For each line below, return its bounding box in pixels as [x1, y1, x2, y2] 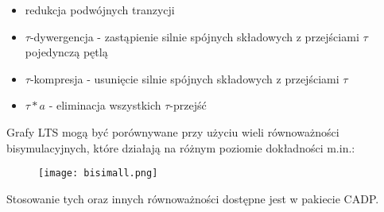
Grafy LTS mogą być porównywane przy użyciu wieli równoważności [6, 123, 339, 140]
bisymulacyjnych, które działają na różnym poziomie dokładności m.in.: [6, 139, 355, 156]
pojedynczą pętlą [25, 44, 108, 60]
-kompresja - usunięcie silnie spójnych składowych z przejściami [29, 70, 339, 87]
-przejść [169, 97, 207, 114]
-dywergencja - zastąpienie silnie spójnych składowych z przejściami [29, 28, 359, 44]
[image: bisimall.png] [38, 168, 158, 179]
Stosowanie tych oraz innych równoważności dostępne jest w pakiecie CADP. [6, 190, 379, 206]
